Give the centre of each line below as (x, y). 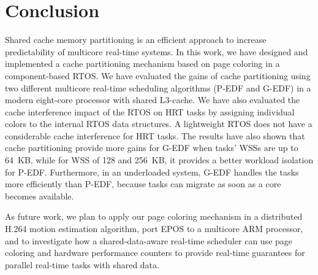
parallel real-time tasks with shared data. (82, 264)
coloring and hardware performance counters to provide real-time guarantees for (155, 253)
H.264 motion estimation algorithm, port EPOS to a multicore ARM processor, (154, 229)
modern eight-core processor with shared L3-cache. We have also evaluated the (153, 100)
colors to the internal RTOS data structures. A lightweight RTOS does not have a (159, 124)
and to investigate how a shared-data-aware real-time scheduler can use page (149, 240)
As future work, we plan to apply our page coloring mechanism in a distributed (154, 216)
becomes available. (40, 196)
